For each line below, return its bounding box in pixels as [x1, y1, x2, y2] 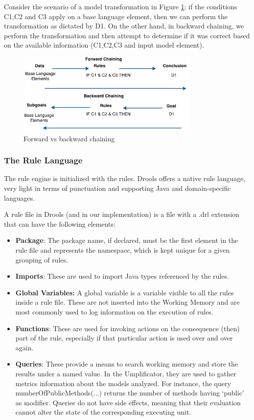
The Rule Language [4, 154, 83, 166]
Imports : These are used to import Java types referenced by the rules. [15, 271, 229, 281]
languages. [4, 192, 35, 203]
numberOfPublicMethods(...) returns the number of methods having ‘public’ [15, 388, 244, 398]
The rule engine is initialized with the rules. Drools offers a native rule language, [4, 173, 246, 184]
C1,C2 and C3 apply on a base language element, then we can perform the [4, 11, 228, 21]
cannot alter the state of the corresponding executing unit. [15, 407, 191, 417]
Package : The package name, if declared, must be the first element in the [15, 235, 238, 245]
